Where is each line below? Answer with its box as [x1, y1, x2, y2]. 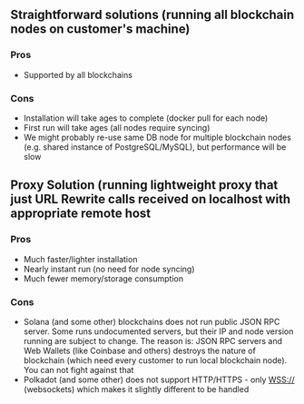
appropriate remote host [10, 206, 152, 222]
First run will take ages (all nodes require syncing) [23, 122, 211, 133]
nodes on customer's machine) [10, 22, 191, 37]
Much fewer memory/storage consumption [23, 272, 184, 284]
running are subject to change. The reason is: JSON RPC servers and [23, 335, 283, 346]
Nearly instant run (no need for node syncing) [23, 263, 195, 274]
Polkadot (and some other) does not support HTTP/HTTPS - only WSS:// [23, 374, 295, 385]
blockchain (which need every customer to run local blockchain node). [23, 354, 288, 366]
